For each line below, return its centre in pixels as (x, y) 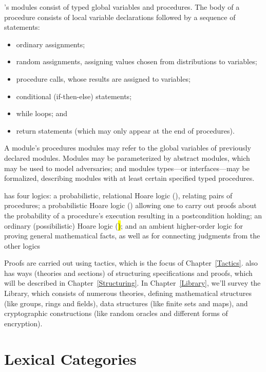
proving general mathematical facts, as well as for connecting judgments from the (132, 236)
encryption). (23, 323)
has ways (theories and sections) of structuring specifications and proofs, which (128, 273)
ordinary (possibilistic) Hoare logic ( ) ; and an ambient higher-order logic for (123, 225)
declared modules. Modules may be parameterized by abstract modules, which (127, 157)
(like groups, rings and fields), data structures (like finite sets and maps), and (126, 303)
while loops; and (42, 113)
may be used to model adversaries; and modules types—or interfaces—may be (127, 168)
